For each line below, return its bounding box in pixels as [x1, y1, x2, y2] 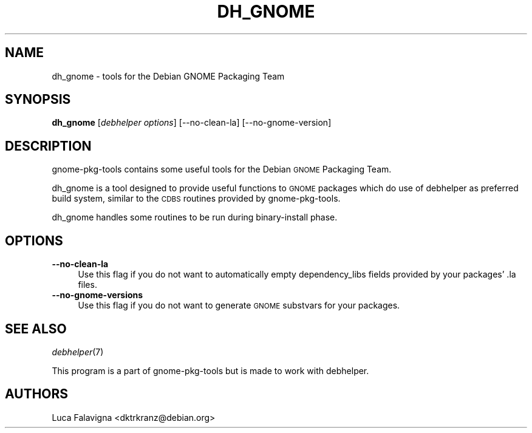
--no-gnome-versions [52, 290, 143, 301]
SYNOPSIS [5, 92, 71, 107]
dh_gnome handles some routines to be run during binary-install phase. [52, 212, 338, 223]
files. [78, 279, 97, 290]
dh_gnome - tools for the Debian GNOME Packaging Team [52, 70, 285, 81]
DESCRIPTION [5, 138, 92, 154]
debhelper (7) [52, 346, 104, 357]
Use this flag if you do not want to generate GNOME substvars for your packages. [78, 300, 400, 311]
